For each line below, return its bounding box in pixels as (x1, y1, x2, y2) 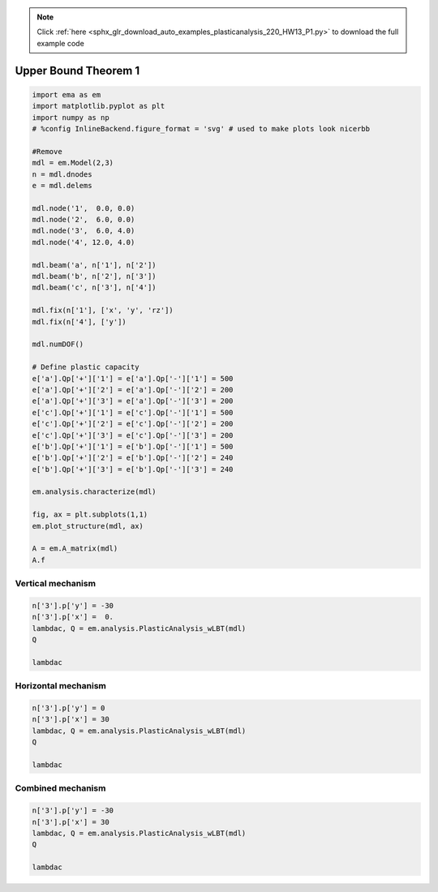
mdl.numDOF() (32, 340, 84, 349)
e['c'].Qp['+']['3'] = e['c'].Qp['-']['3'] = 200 (32, 431, 234, 440)
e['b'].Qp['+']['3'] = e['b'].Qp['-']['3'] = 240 (32, 465, 234, 474)
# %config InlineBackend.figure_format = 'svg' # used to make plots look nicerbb (32, 124, 371, 133)
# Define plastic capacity (32, 362, 140, 372)
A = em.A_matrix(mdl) (32, 544, 118, 553)
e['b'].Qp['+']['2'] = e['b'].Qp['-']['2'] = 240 (32, 453, 234, 462)
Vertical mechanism (15, 578, 97, 590)
